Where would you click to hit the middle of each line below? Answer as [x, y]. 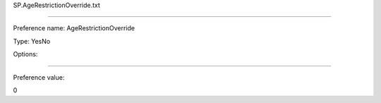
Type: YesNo [32, 41]
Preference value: [39, 77]
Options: [25, 54]
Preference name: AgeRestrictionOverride [74, 28]
